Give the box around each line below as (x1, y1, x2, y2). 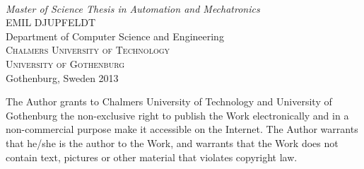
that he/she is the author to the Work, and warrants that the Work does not (6, 135, 339, 150)
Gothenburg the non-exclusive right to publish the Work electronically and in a (6, 107, 349, 122)
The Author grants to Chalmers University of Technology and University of (6, 94, 332, 109)
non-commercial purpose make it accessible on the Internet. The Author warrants (6, 122, 358, 136)
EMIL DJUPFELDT (6, 15, 95, 30)
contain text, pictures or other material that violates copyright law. (6, 149, 298, 164)
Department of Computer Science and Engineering (6, 28, 224, 43)
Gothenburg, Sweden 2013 (6, 70, 119, 85)
